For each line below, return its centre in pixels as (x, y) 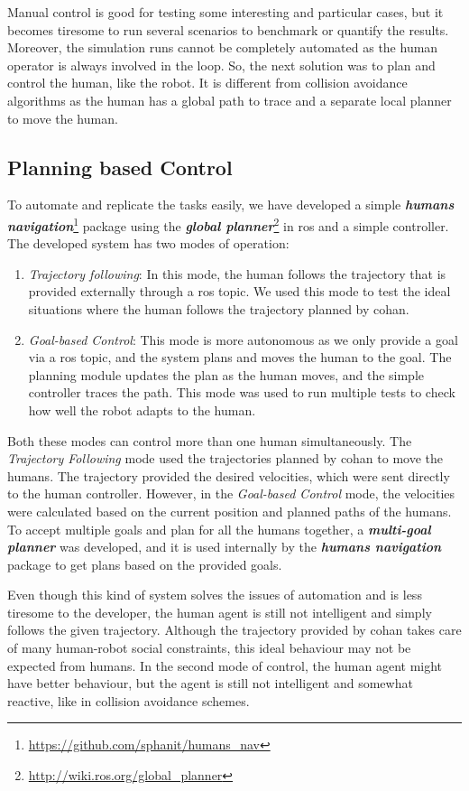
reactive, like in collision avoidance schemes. (129, 700)
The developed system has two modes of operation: (148, 243)
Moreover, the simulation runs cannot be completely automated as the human (223, 47)
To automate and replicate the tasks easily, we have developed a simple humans (231, 205)
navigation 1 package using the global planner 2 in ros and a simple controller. (228, 224)
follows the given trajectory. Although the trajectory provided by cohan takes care (234, 630)
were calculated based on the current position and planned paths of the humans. (230, 511)
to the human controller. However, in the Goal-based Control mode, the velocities (231, 493)
